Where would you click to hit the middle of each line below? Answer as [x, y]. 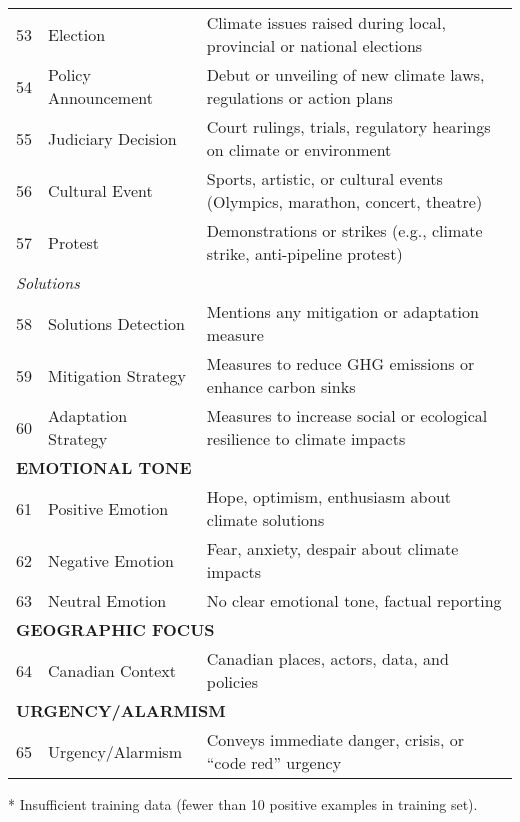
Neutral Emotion [107, 600]
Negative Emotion [111, 560]
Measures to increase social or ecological [347, 415]
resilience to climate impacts [306, 438]
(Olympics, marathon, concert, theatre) [344, 201]
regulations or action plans [299, 97]
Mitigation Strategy [117, 375]
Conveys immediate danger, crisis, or [335, 739]
